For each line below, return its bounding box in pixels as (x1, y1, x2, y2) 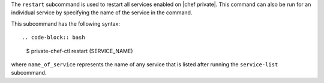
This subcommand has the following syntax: (11, 20, 120, 27)
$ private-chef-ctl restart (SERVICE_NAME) (26, 47, 133, 54)
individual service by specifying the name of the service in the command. (11, 9, 193, 16)
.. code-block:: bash (22, 34, 85, 41)
